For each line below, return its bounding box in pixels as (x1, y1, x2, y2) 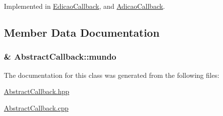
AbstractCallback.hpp (4, 86, 69, 96)
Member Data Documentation (4, 24, 160, 40)
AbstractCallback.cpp (4, 102, 68, 113)
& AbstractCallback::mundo (4, 50, 116, 63)
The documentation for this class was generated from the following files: (4, 70, 220, 80)
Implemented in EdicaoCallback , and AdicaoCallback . (4, 1, 165, 11)
